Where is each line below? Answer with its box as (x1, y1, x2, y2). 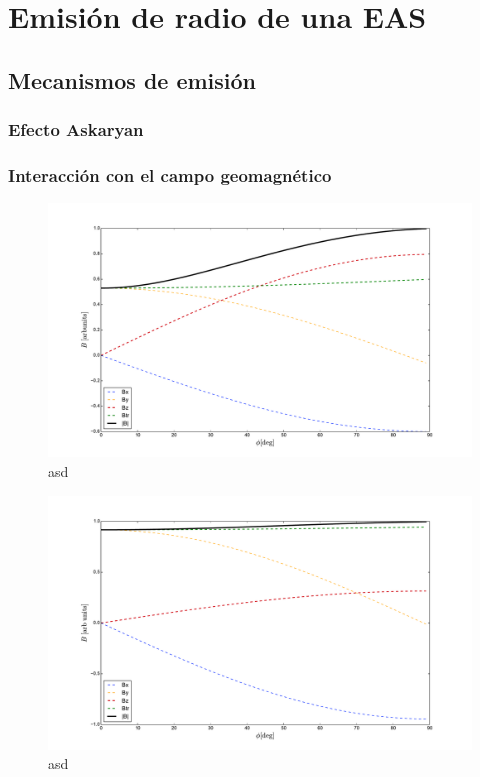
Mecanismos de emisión (8, 64, 257, 95)
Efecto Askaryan (8, 117, 144, 142)
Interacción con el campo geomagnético (8, 162, 332, 187)
